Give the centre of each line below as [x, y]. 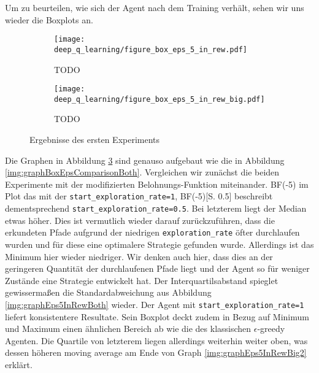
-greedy [271, 329]
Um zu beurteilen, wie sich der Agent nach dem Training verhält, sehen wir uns [155, 7]
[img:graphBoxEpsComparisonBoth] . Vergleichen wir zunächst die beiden [142, 172]
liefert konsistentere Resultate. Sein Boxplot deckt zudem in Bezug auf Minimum [157, 316]
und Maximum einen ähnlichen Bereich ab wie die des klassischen [128, 329]
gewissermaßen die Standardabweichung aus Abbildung [108, 292]
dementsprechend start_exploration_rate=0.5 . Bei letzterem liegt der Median [156, 208]
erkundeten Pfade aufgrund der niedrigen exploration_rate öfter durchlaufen [152, 232]
